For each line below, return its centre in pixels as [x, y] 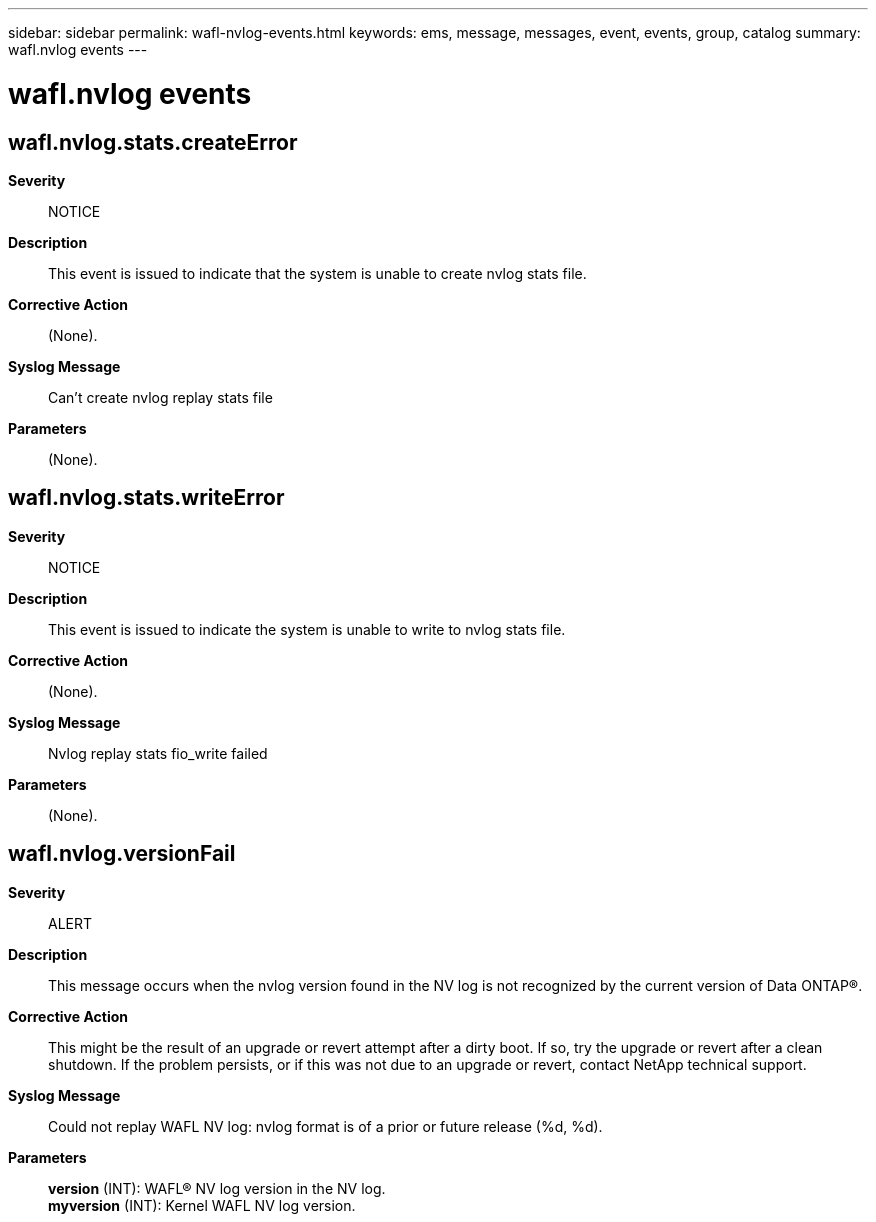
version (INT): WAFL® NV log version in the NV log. [217, 1188]
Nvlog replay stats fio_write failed [158, 753]
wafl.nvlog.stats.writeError [146, 498]
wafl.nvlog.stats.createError [153, 142]
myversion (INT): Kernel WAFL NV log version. [202, 1205]
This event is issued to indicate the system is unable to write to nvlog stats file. [307, 629]
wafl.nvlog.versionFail [122, 854]
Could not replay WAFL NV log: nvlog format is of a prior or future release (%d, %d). [325, 1126]
